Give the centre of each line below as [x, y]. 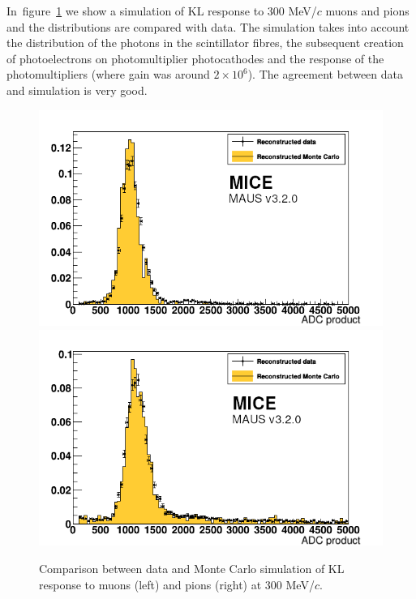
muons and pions [367, 11]
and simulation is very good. [77, 90]
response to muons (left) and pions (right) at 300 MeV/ [177, 584]
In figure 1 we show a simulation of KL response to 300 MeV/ [162, 11]
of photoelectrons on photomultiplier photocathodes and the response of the [195, 58]
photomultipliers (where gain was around [108, 74]
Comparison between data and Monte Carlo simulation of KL [192, 568]
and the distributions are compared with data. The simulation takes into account [208, 26]
